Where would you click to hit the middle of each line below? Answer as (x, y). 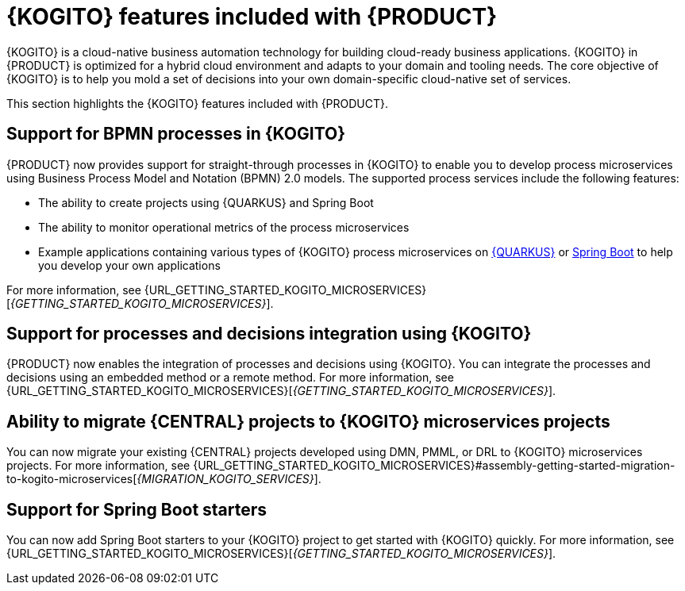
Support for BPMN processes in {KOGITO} (176, 134)
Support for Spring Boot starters (137, 509)
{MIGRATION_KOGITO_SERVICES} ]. (229, 479)
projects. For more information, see (98, 466)
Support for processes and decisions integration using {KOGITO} (269, 334)
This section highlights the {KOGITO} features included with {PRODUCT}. (198, 103)
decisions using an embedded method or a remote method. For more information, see (230, 378)
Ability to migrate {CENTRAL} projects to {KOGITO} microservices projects (308, 421)
